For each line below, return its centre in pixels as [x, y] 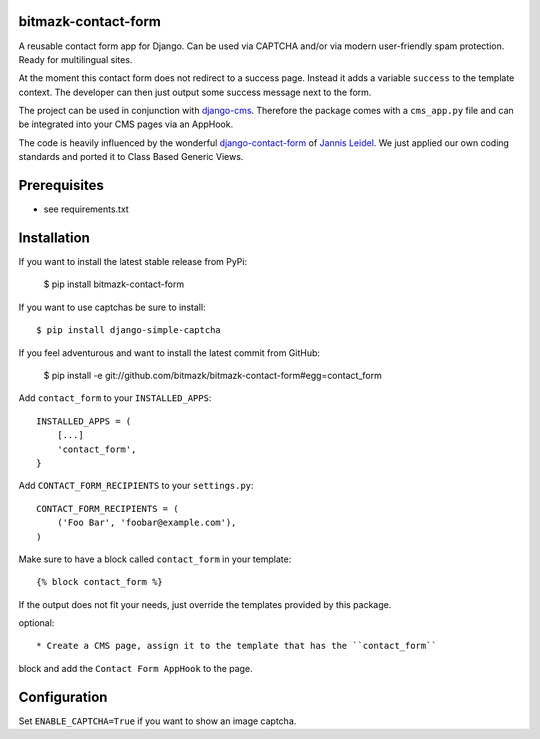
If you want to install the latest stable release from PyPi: [133, 262]
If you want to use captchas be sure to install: [112, 307]
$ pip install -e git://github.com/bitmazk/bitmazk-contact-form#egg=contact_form [212, 376]
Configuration [63, 696]
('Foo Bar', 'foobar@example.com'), [146, 523]
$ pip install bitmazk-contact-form [114, 284]
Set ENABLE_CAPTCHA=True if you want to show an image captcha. [157, 721]
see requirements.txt [86, 209]
